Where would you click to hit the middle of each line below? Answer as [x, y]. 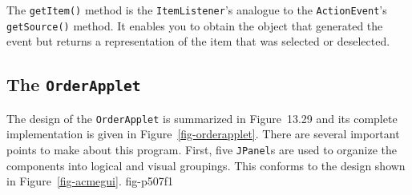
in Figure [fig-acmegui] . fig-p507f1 [90, 181]
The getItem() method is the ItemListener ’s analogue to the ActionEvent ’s [197, 10]
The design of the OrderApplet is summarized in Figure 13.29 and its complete [202, 118]
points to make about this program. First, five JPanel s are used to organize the [202, 149]
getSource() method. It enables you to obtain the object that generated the [195, 25]
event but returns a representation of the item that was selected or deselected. [198, 41]
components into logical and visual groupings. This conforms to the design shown [206, 165]
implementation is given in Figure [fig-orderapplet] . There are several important [203, 134]
